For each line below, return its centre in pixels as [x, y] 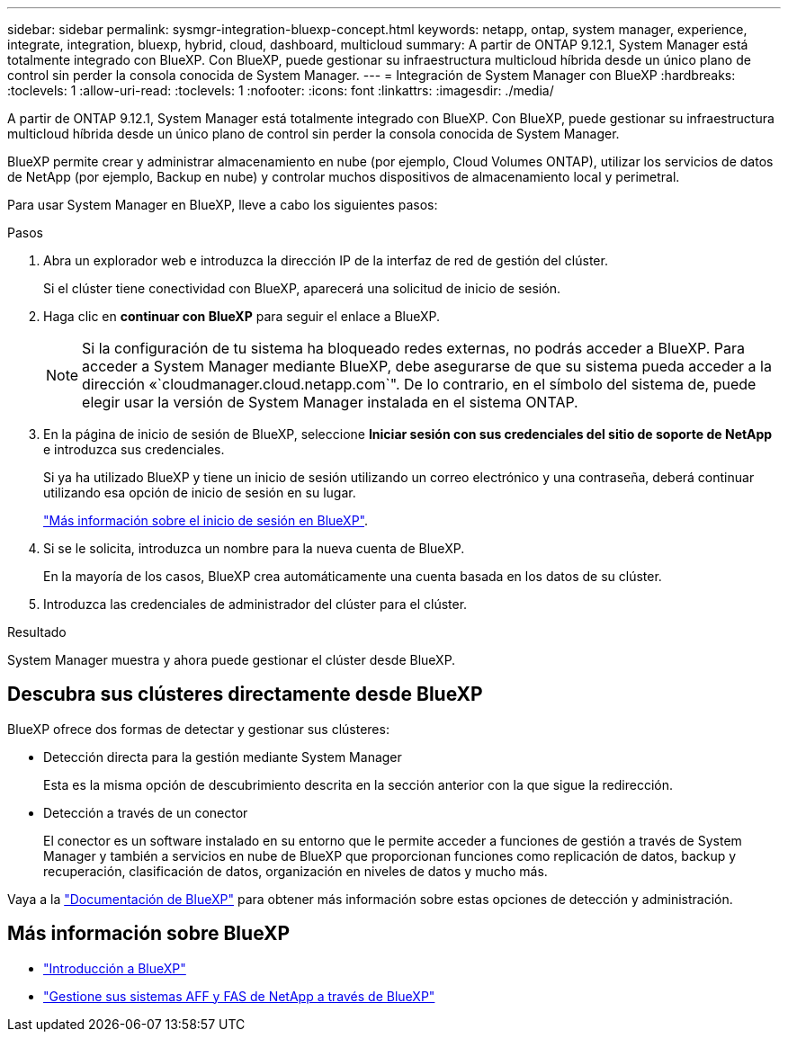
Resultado [37, 632]
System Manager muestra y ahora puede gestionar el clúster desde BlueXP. [232, 660]
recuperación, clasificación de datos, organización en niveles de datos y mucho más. [295, 871]
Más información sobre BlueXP [149, 934]
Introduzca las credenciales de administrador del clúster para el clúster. [255, 604]
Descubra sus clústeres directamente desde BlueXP [245, 694]
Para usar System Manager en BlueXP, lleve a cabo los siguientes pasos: [223, 205]
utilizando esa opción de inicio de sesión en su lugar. [200, 493]
